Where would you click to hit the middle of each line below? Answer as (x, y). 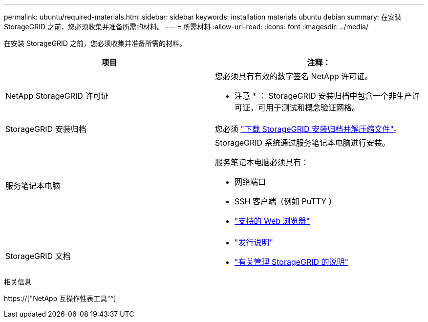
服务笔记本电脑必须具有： (262, 162)
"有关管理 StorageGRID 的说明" (292, 262)
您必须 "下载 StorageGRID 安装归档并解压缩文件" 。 (308, 129)
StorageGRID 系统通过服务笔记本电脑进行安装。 (302, 143)
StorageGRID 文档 (38, 256)
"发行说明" (254, 242)
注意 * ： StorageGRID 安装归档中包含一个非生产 (323, 96)
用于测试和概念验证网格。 (313, 107)
